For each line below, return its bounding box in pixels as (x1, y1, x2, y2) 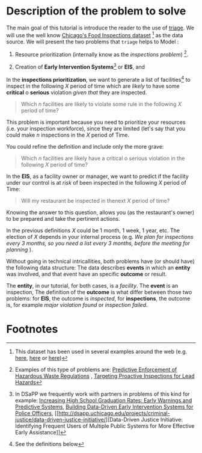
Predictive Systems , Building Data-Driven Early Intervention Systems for (14, 403, 194, 410)
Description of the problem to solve (6, 4, 186, 18)
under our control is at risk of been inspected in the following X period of (6, 179, 186, 186)
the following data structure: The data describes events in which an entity (6, 263, 191, 271)
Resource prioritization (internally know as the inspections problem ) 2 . (14, 49, 189, 58)
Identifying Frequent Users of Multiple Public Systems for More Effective (14, 422, 195, 430)
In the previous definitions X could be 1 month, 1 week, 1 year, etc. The (6, 227, 180, 234)
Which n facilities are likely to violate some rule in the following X (20, 100, 182, 108)
